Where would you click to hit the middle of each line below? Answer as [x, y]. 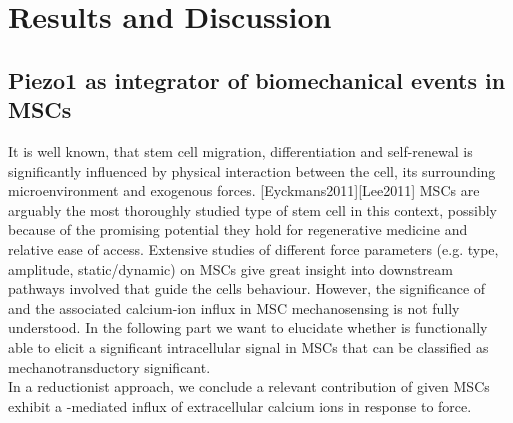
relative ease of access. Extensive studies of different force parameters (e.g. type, [253, 248]
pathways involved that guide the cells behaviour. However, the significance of [247, 288]
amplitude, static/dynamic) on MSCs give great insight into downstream [230, 268]
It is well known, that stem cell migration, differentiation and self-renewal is [240, 150]
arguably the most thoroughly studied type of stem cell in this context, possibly [253, 209]
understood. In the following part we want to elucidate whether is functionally [248, 327]
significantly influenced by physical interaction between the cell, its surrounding [252, 170]
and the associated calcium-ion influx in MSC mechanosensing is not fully [234, 307]
